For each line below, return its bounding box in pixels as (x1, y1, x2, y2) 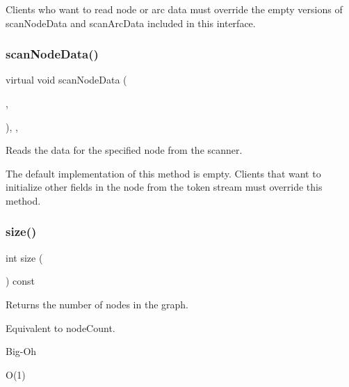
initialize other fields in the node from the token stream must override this (6, 180, 323, 194)
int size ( (6, 250, 43, 264)
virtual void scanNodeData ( (6, 72, 127, 87)
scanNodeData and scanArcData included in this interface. (6, 15, 256, 30)
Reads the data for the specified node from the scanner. (6, 143, 243, 157)
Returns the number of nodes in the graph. (6, 297, 188, 311)
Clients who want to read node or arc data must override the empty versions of (6, 2, 343, 16)
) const (6, 274, 35, 288)
